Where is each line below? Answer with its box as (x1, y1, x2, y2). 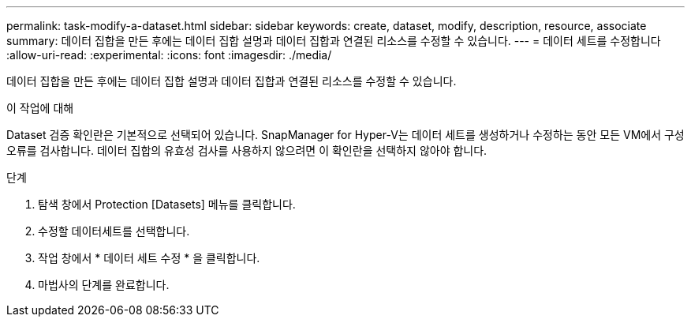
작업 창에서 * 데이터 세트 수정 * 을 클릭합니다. (38, 251, 260, 265)
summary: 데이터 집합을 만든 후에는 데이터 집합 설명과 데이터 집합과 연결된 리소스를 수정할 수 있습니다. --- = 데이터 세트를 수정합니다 (6, 34, 661, 47)
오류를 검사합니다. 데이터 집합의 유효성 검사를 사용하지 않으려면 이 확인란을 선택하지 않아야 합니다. (6, 144, 487, 157)
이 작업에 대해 (6, 101, 74, 115)
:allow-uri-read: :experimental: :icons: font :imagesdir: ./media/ (6, 48, 332, 62)
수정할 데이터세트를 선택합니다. (38, 224, 190, 238)
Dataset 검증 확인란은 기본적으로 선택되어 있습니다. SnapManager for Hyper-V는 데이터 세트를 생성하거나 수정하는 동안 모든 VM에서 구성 (6, 128, 685, 141)
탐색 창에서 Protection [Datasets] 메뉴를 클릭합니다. (38, 197, 296, 211)
